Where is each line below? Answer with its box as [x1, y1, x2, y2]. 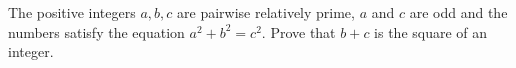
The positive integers [8, 2, 136, 22]
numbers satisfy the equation [8, 21, 185, 42]
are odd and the [409, 2, 508, 22]
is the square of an [374, 21, 488, 42]
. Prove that [261, 21, 336, 42]
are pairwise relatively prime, [177, 2, 355, 22]
